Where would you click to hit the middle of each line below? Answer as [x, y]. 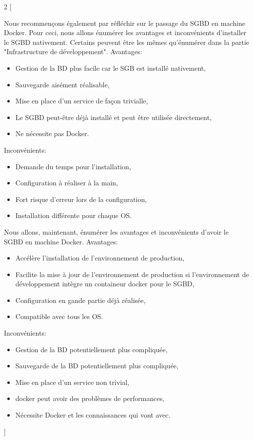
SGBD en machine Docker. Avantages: [61, 241]
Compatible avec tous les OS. [59, 316]
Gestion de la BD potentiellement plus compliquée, [91, 349]
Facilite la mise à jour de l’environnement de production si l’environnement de [132, 274]
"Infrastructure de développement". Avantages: [73, 51]
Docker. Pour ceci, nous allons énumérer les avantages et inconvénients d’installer [125, 32]
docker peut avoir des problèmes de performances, [90, 398]
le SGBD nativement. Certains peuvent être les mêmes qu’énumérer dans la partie [126, 42]
